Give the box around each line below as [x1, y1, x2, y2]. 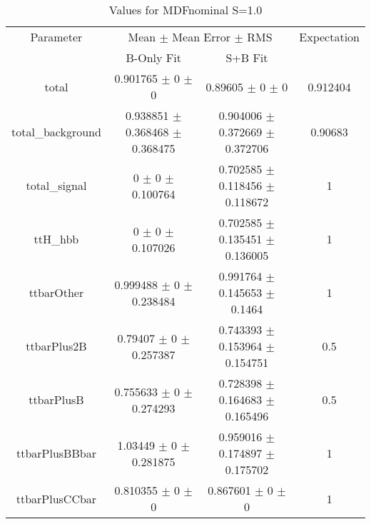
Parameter [30, 29, 83, 45]
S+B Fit [225, 49, 268, 66]
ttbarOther [29, 284, 84, 301]
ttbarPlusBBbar [16, 445, 96, 461]
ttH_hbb [34, 231, 79, 247]
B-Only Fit [126, 49, 181, 66]
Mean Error [172, 29, 231, 45]
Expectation [299, 29, 360, 45]
